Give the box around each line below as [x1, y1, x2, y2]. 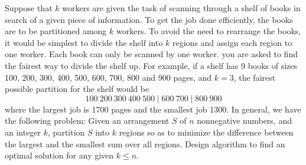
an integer [5, 126, 41, 138]
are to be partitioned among [5, 25, 107, 37]
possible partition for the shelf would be [5, 82, 149, 95]
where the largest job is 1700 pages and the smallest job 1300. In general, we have [5, 103, 301, 115]
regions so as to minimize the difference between [119, 126, 294, 138]
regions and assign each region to [172, 36, 292, 48]
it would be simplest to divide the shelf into [5, 36, 163, 48]
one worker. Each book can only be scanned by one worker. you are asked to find [5, 48, 298, 60]
